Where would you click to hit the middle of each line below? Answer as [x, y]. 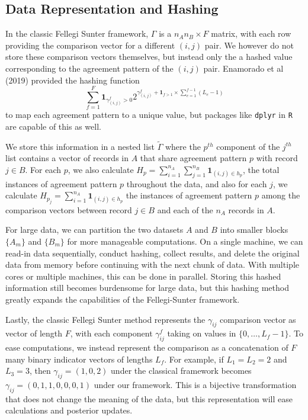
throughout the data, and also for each [197, 183]
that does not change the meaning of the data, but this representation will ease [149, 398]
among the [281, 195]
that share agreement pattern [193, 158]
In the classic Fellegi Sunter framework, [77, 33]
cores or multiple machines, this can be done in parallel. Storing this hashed [143, 276]
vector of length [34, 333]
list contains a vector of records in [67, 158]
